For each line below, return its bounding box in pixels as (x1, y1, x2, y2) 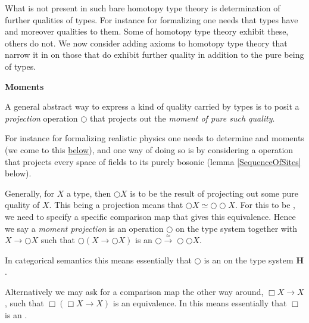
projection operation (5, 111, 78, 124)
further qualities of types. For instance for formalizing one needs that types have (5, 13, 298, 26)
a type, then (66, 187, 111, 199)
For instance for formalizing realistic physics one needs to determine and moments (5, 132, 304, 144)
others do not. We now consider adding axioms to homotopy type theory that (5, 36, 288, 49)
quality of (5, 198, 40, 211)
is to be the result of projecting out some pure (130, 187, 298, 199)
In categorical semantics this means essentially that (5, 253, 192, 266)
